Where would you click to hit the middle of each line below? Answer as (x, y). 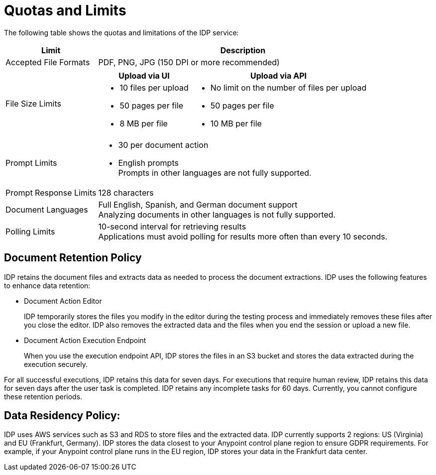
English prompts (148, 163)
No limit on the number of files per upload (288, 87)
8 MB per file (144, 123)
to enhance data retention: (47, 285)
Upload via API (278, 75)
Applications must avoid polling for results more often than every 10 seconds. (243, 236)
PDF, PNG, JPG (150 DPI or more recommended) (189, 62)
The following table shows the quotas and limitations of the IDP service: (121, 32)
